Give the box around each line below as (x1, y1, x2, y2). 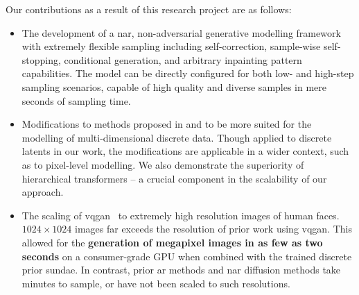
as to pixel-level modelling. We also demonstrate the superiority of (21, 157, 304, 171)
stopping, (21, 52, 61, 67)
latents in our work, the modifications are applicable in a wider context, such (21, 144, 349, 158)
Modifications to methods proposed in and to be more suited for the (21, 117, 312, 131)
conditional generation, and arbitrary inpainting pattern (64, 52, 302, 67)
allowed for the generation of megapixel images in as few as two (21, 235, 323, 249)
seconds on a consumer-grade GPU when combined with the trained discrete (21, 248, 352, 263)
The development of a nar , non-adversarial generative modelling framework (21, 25, 341, 40)
